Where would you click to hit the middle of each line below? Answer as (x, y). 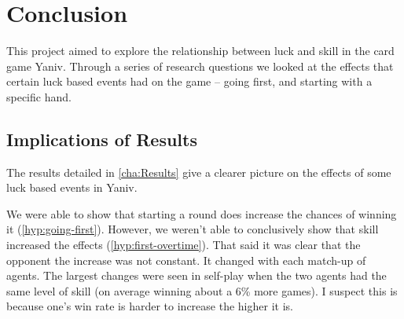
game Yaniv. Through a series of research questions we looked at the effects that (200, 66)
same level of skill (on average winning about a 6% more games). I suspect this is (202, 290)
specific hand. (39, 96)
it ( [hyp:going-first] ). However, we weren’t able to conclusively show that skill (193, 229)
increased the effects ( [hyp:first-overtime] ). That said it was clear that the (184, 245)
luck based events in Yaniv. (72, 187)
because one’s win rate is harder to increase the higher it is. (150, 306)
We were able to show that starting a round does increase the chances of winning (202, 213)
